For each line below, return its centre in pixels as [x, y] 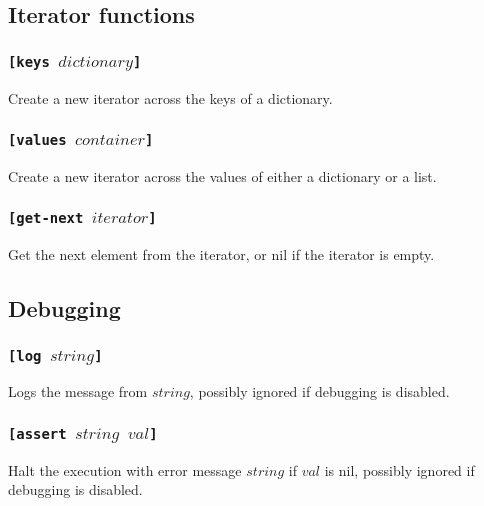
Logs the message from [78, 391]
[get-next [46, 218]
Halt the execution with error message [125, 469]
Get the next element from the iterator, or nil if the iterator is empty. [221, 254]
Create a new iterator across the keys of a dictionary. [170, 97]
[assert [37, 433]
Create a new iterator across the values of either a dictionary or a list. [222, 175]
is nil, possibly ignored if [399, 469]
